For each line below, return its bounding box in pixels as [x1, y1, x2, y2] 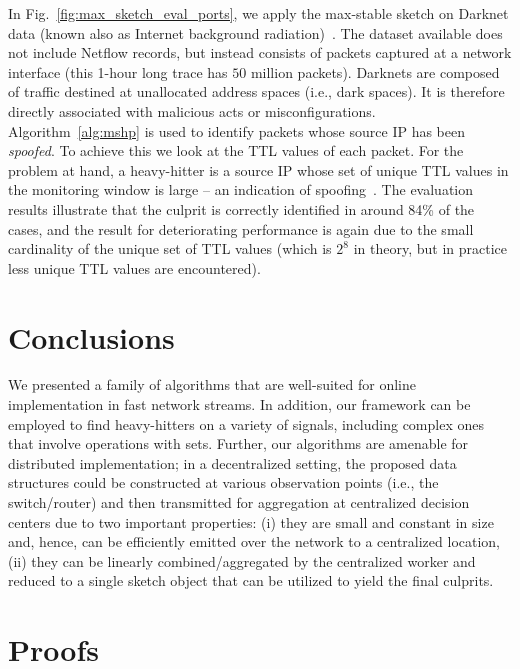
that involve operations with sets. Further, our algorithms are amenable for [8, 433, 469, 454]
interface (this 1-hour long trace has [8, 61, 228, 82]
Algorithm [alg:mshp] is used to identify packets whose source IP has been [8, 120, 465, 141]
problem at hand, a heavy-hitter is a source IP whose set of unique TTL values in [8, 159, 509, 180]
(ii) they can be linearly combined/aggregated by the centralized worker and [8, 550, 476, 571]
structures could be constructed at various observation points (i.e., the [8, 472, 439, 493]
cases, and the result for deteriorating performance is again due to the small [8, 218, 474, 239]
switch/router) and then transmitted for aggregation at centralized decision [8, 492, 470, 512]
